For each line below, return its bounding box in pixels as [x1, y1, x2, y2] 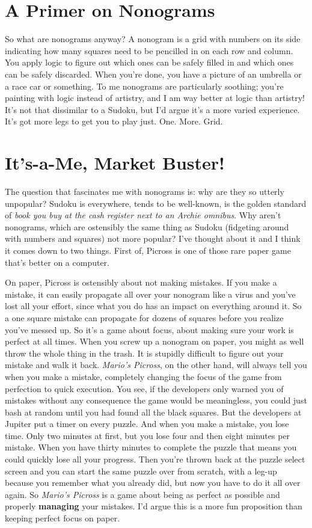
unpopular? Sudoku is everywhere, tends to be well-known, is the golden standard [5, 197, 307, 209]
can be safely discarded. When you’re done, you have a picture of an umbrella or [5, 67, 302, 80]
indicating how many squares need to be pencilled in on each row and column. [5, 44, 293, 57]
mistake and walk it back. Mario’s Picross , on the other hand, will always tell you [5, 358, 307, 371]
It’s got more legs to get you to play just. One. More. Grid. [5, 115, 223, 127]
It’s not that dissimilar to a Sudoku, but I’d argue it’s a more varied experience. [5, 103, 300, 115]
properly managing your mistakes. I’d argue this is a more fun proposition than [5, 500, 302, 512]
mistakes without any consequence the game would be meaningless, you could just [5, 394, 307, 407]
